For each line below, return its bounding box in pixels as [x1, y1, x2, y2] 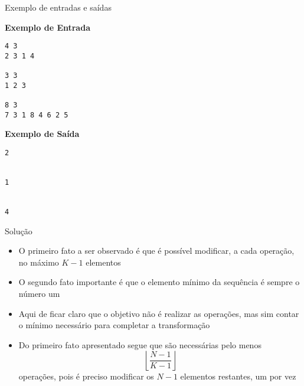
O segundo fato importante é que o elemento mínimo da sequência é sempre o [18, 276, 300, 288]
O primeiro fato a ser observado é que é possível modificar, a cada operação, [18, 244, 295, 257]
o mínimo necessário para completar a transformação [18, 319, 210, 331]
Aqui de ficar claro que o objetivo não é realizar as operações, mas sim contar [18, 307, 299, 319]
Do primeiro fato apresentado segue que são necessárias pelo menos [18, 338, 261, 351]
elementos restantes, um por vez [180, 370, 296, 382]
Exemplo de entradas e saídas [5, 1, 112, 13]
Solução [5, 224, 32, 237]
